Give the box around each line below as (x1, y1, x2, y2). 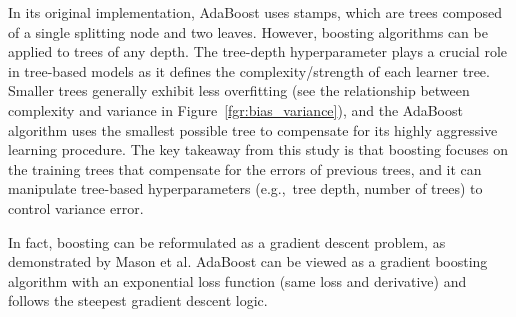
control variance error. (8, 197, 144, 218)
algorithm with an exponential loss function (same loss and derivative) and (8, 270, 467, 291)
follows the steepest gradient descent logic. (8, 290, 268, 311)
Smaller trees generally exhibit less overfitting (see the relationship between (8, 80, 470, 101)
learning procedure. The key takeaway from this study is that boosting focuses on (8, 139, 508, 160)
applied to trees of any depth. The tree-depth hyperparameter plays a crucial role (8, 41, 507, 62)
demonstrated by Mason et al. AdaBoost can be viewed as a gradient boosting (8, 251, 488, 272)
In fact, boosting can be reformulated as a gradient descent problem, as (8, 231, 446, 252)
